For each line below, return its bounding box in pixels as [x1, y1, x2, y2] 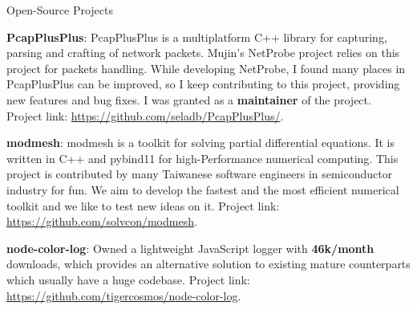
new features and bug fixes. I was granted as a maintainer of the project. [6, 91, 371, 108]
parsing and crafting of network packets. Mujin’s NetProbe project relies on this [6, 44, 400, 61]
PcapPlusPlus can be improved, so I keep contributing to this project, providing [6, 75, 400, 92]
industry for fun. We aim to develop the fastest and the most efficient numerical [6, 181, 399, 198]
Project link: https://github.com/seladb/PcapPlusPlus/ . [6, 107, 284, 124]
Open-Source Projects [6, 2, 113, 18]
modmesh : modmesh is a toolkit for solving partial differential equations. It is [6, 134, 395, 151]
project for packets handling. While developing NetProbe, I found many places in [6, 59, 406, 76]
